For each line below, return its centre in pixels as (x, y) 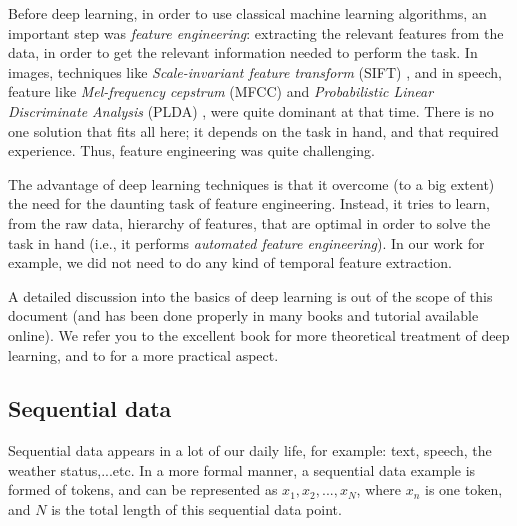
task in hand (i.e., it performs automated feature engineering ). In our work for (246, 242)
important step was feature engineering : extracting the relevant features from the (256, 32)
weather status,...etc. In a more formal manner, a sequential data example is (242, 469)
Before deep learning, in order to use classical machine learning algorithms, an (247, 13)
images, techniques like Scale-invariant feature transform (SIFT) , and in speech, (255, 71)
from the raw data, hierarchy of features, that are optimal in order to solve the (249, 222)
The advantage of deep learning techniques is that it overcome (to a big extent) (251, 183)
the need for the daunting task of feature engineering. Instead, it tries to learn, (249, 203)
